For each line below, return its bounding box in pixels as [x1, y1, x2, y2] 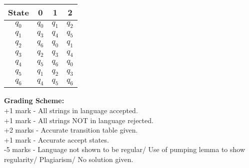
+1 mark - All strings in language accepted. [4, 105, 138, 115]
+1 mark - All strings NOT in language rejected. [4, 115, 153, 125]
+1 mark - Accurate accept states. [4, 134, 109, 145]
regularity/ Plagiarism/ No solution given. [4, 154, 133, 164]
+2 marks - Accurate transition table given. [4, 125, 138, 135]
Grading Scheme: [4, 95, 64, 106]
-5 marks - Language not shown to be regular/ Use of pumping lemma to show [4, 144, 245, 155]
